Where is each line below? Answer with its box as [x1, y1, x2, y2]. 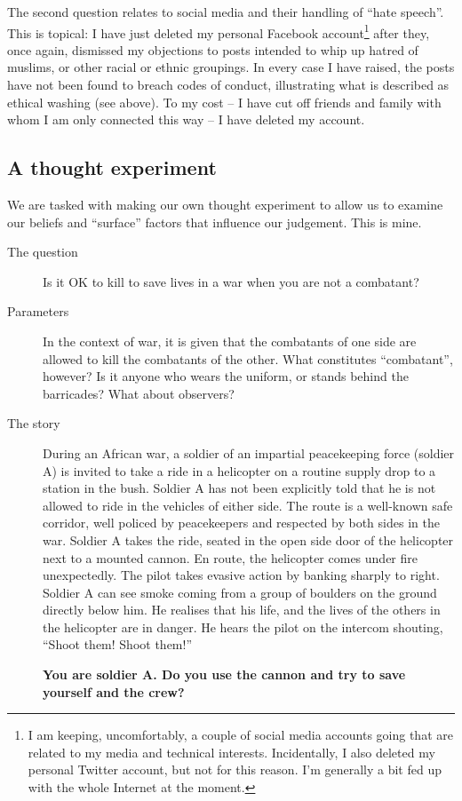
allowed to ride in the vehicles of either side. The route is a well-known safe [43, 496, 453, 514]
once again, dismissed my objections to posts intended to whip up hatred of [7, 40, 418, 59]
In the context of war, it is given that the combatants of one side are [43, 331, 417, 350]
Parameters [7, 302, 69, 321]
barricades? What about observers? [43, 384, 235, 402]
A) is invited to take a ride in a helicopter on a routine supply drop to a [43, 461, 436, 480]
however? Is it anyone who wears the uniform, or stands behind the [43, 367, 409, 385]
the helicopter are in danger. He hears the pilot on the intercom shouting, [43, 617, 443, 636]
